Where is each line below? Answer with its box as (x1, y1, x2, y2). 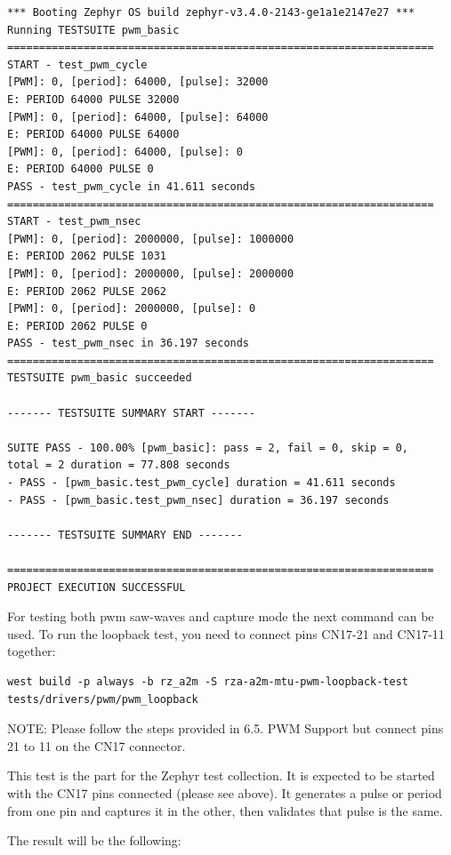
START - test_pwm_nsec (7, 215, 141, 228)
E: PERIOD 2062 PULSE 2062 (7, 284, 166, 298)
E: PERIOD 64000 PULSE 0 (7, 163, 154, 176)
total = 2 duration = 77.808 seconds (7, 459, 230, 472)
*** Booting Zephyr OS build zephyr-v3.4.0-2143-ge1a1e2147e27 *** (7, 6, 415, 19)
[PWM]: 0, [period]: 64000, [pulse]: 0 (7, 145, 243, 158)
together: (7, 642, 56, 660)
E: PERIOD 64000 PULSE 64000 (7, 128, 180, 141)
